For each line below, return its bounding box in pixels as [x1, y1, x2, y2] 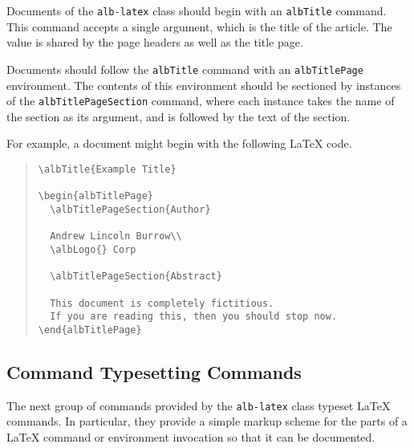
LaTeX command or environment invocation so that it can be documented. [6, 428, 375, 445]
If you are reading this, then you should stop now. [50, 311, 338, 323]
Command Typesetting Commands [6, 359, 302, 384]
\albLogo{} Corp [50, 243, 136, 255]
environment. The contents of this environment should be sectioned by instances [6, 76, 401, 93]
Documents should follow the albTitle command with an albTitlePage [6, 60, 363, 77]
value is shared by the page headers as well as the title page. [6, 34, 303, 51]
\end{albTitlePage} [38, 324, 142, 336]
